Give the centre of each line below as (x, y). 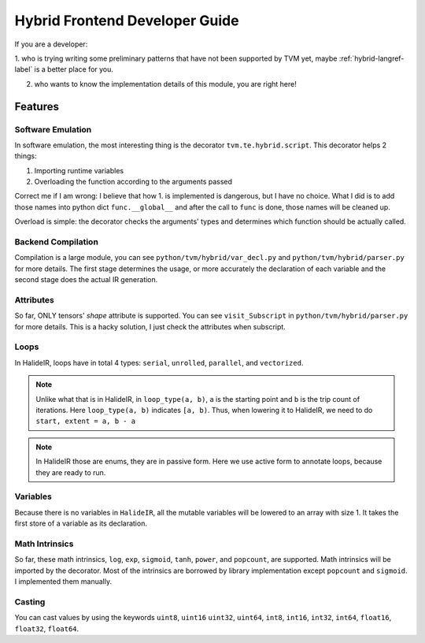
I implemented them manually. (63, 582)
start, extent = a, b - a (86, 421)
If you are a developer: (51, 44)
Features (37, 106)
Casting (30, 601)
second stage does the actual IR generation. (86, 280)
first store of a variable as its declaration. (81, 523)
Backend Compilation (56, 242)
